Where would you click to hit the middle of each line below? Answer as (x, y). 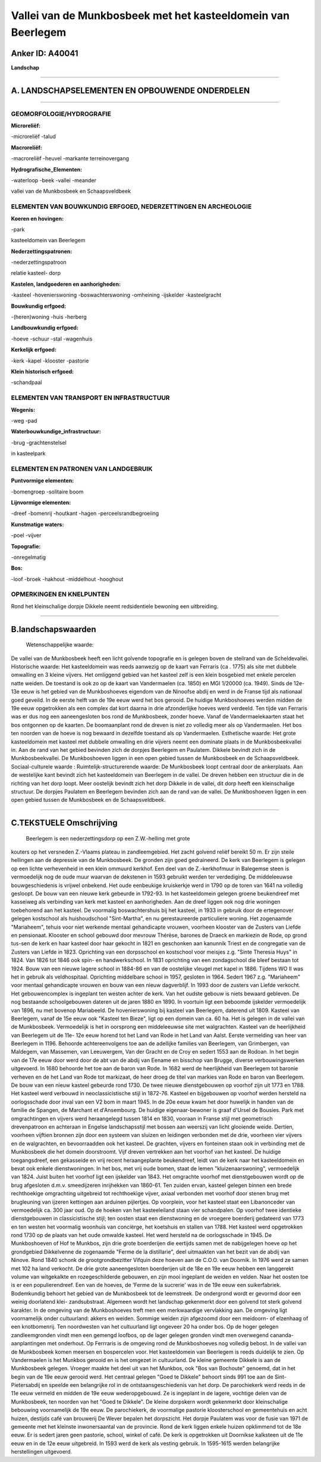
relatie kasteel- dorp (36, 273)
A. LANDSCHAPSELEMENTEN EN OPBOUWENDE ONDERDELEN (130, 90)
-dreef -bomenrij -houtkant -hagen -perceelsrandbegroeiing (85, 513)
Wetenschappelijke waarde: (60, 645)
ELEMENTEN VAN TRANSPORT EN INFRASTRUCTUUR (90, 398)
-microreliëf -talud (33, 136)
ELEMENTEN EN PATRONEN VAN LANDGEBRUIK (82, 468)
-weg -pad (24, 420)
